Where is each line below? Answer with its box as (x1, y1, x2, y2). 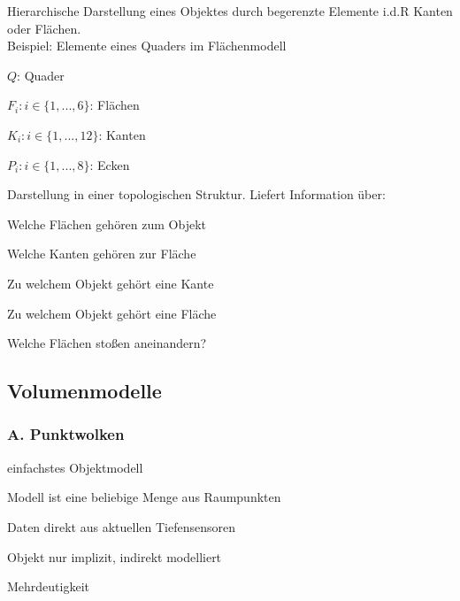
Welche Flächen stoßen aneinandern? (7, 334, 207, 352)
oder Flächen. (7, 19, 81, 37)
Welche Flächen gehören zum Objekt (7, 214, 207, 233)
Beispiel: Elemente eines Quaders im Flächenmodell (7, 36, 287, 55)
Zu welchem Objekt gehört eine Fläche (7, 304, 217, 322)
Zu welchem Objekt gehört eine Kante (7, 274, 214, 292)
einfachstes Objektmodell (7, 458, 143, 476)
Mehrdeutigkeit (7, 577, 90, 596)
